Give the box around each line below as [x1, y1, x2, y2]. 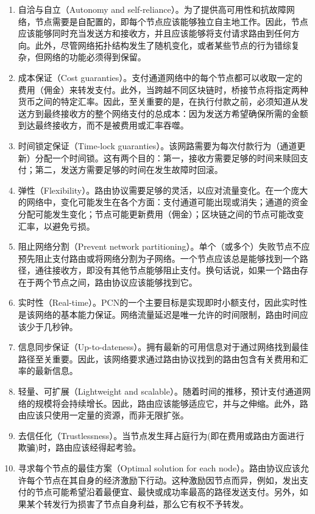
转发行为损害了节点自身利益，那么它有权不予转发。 [43, 497, 249, 510]
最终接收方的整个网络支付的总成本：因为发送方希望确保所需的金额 [43, 107, 308, 119]
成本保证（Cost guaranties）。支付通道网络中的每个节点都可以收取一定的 [18, 71, 303, 83]
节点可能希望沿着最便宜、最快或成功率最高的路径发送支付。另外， [35, 485, 300, 498]
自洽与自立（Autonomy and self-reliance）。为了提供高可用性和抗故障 [18, 3, 286, 15]
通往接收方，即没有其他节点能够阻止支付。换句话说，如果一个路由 [35, 264, 300, 276]
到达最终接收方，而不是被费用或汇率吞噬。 [18, 119, 189, 132]
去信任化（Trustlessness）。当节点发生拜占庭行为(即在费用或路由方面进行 [18, 429, 305, 442]
